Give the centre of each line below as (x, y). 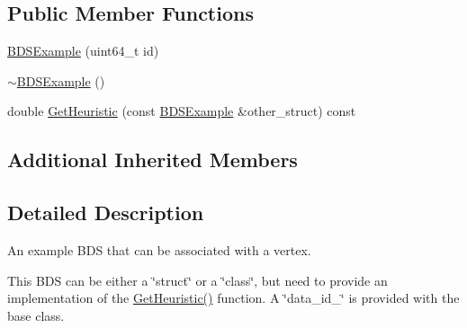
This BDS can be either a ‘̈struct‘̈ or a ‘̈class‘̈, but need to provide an (198, 280)
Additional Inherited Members (153, 160)
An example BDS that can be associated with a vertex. (159, 249)
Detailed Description (106, 213)
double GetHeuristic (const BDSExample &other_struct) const (182, 111)
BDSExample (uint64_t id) (83, 51)
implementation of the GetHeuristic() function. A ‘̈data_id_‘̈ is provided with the (233, 298)
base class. (36, 315)
